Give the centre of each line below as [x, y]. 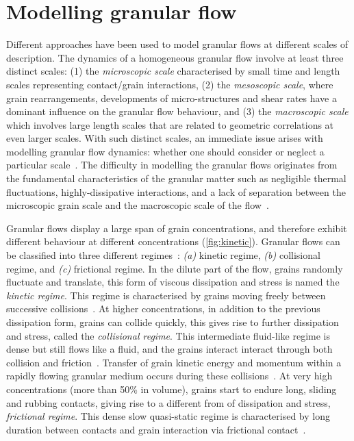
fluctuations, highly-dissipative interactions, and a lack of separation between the [176, 191]
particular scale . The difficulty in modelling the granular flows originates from [172, 165]
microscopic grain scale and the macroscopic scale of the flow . [138, 205]
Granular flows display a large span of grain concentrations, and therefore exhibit [177, 228]
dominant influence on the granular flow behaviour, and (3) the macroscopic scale [177, 111]
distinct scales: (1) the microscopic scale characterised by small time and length [173, 71]
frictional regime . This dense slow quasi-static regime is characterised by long [168, 416]
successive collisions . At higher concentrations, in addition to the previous [163, 308]
